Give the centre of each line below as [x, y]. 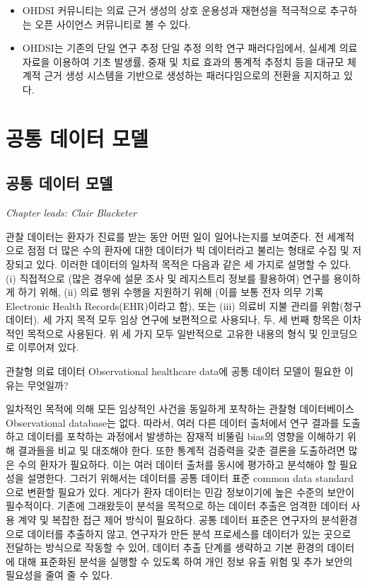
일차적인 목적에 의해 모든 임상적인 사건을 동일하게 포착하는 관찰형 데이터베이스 [180, 409]
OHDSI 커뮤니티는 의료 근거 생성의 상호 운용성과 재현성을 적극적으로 [174, 10]
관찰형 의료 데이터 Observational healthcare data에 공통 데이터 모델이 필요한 [174, 371]
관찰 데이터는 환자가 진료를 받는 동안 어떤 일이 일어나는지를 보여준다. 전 [165, 236]
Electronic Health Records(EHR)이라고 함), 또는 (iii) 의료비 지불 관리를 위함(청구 [184, 305]
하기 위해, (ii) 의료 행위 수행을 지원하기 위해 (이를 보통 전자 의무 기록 [171, 292]
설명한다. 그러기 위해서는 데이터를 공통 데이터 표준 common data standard [190, 478]
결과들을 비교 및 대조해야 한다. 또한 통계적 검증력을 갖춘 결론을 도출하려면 [182, 450]
